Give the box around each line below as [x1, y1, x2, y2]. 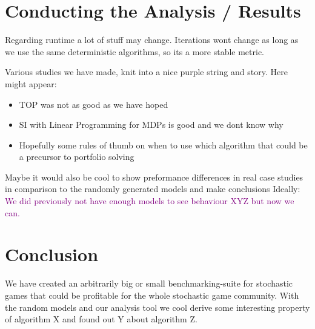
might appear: [5, 77, 57, 90]
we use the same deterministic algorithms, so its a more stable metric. [5, 45, 264, 58]
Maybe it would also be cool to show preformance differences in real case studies [5, 170, 303, 183]
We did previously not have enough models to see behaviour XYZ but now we [5, 194, 294, 207]
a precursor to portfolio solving [19, 150, 134, 163]
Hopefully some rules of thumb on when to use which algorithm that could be [19, 138, 308, 151]
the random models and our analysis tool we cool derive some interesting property [5, 301, 310, 313]
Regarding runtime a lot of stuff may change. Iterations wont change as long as [5, 33, 299, 46]
